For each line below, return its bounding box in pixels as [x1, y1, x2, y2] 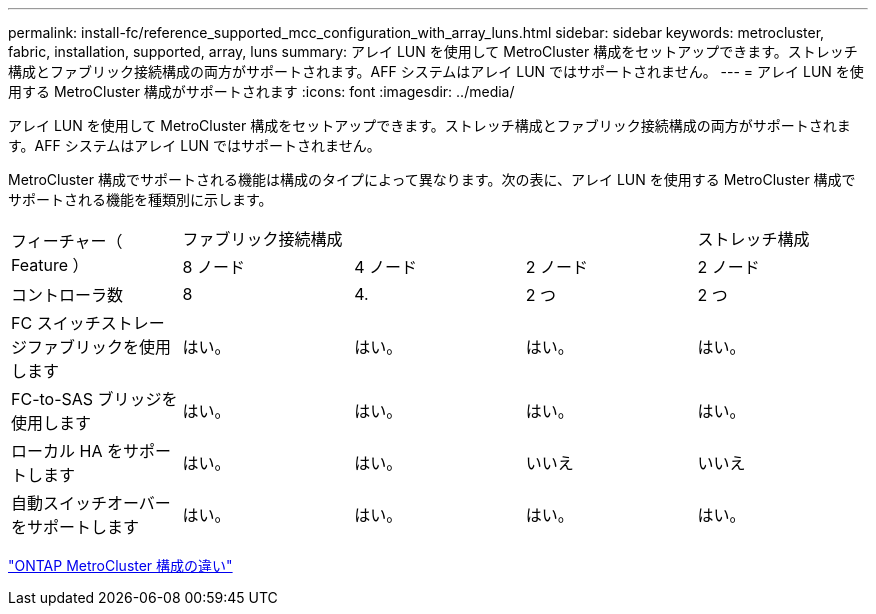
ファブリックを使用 [27, 337, 172, 357]
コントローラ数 [11, 285, 124, 305]
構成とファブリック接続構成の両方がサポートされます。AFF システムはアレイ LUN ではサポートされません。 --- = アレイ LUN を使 [8, 63, 864, 80]
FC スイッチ [11, 313, 101, 333]
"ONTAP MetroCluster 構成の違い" [8, 557, 233, 574]
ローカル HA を [11, 441, 123, 461]
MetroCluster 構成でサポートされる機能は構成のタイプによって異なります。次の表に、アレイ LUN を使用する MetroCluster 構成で [8, 171, 856, 188]
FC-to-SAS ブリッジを [11, 389, 178, 409]
